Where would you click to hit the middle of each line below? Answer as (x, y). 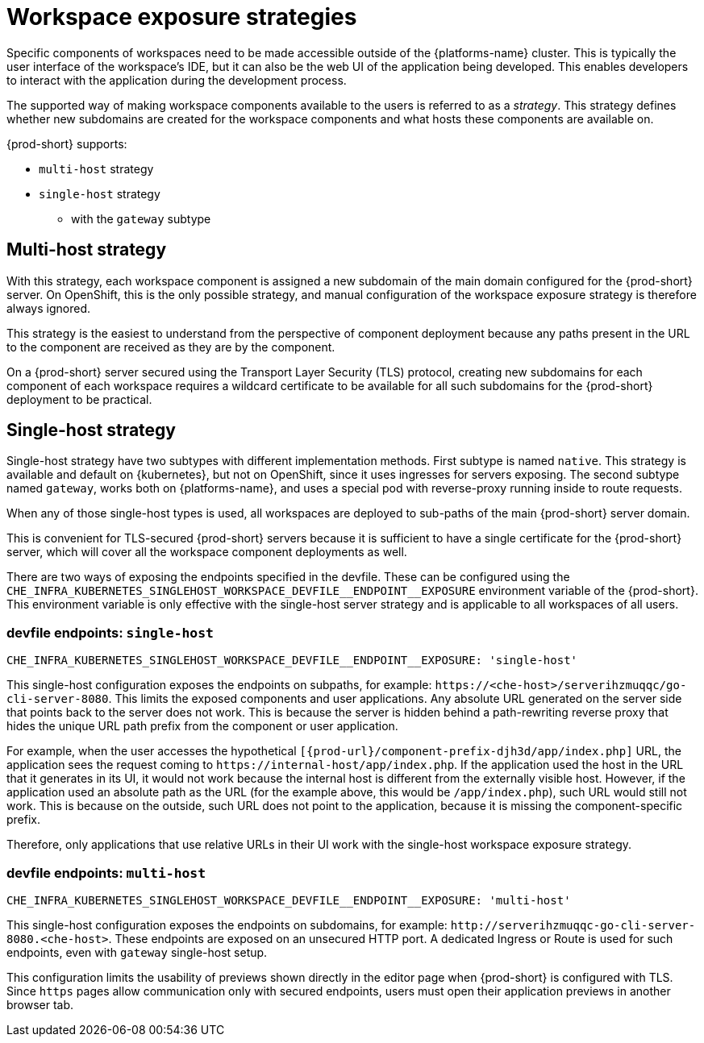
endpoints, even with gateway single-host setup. (137, 952)
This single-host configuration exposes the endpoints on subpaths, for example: (219, 685)
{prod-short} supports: (67, 143)
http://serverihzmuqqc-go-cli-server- (573, 925)
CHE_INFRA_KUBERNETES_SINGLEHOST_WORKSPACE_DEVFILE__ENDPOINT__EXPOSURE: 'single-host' (292, 661)
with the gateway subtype (141, 218)
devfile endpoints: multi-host (106, 873)
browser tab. (40, 1004)
